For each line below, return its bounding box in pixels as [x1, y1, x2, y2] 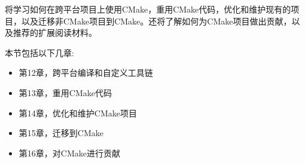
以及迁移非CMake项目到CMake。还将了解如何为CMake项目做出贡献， [21, 14, 292, 27]
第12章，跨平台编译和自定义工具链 [19, 66, 153, 79]
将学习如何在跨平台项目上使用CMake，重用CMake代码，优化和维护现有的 [5, 3, 291, 15]
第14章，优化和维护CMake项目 [19, 106, 137, 119]
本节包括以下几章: [5, 46, 74, 59]
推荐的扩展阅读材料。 [13, 26, 97, 39]
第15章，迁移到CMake [19, 127, 103, 139]
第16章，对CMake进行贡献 [19, 146, 120, 159]
